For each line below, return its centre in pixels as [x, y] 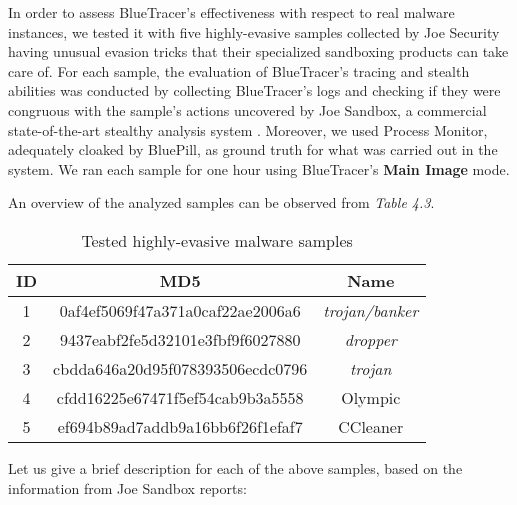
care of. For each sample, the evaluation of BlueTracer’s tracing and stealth [239, 70]
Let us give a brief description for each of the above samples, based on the [235, 467]
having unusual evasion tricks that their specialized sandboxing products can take [258, 51]
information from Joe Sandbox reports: [127, 487]
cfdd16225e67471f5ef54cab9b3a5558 [180, 397]
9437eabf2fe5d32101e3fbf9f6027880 [180, 339]
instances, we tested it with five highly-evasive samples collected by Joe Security [254, 31]
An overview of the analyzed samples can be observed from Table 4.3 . [221, 202]
